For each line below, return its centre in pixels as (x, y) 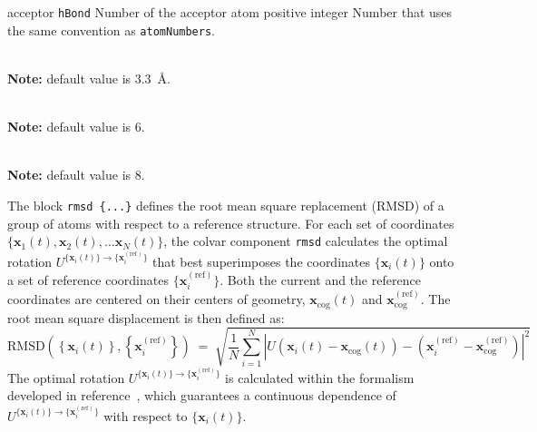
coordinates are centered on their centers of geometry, (156, 299)
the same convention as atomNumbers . (111, 29)
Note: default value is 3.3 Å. (89, 78)
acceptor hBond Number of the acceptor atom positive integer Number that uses (230, 12)
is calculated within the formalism (320, 377)
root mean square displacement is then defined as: (146, 317)
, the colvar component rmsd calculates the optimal (306, 241)
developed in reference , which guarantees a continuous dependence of (202, 395)
